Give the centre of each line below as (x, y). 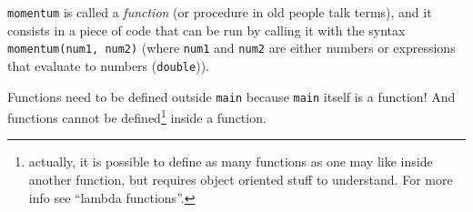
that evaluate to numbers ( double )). (108, 65)
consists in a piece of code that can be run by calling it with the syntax (206, 30)
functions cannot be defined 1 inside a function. (137, 116)
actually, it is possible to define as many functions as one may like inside (231, 162)
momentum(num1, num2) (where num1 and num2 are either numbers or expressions (231, 48)
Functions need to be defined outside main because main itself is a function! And (231, 96)
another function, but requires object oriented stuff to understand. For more (241, 180)
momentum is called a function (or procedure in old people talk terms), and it (220, 12)
